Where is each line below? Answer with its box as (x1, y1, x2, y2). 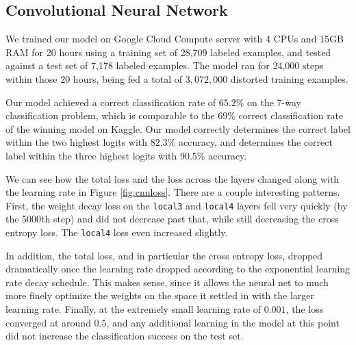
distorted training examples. (230, 71, 348, 86)
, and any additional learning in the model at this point (106, 315, 340, 329)
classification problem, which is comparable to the (5, 108, 215, 123)
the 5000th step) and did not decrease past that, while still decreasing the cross (5, 212, 339, 226)
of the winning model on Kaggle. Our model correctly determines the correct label (5, 121, 351, 136)
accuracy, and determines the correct (178, 135, 333, 149)
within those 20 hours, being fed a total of (5, 71, 183, 86)
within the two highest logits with (5, 135, 148, 149)
